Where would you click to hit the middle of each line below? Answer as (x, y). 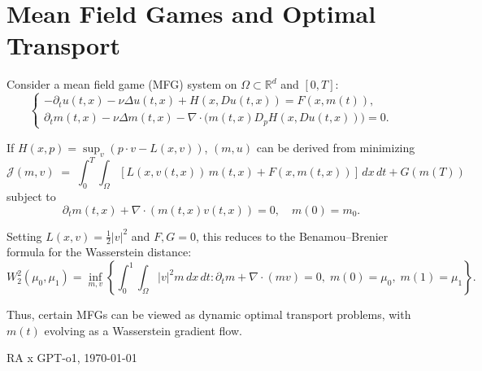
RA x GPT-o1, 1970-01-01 (72, 358)
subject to (31, 196)
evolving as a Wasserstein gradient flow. (143, 330)
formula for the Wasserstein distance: (99, 252)
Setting (24, 236)
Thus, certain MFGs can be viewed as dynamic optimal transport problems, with (209, 314)
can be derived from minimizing (336, 147)
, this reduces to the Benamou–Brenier (292, 236)
